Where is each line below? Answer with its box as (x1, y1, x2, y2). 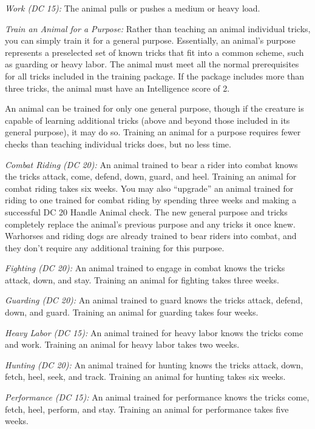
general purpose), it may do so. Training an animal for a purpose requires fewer (5, 126, 301, 138)
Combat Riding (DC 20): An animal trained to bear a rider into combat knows (5, 158, 298, 171)
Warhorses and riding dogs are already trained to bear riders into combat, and (5, 229, 297, 242)
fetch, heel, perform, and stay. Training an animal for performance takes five (5, 402, 289, 415)
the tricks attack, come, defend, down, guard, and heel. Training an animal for (5, 170, 297, 183)
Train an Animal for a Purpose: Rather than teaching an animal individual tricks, (5, 22, 311, 35)
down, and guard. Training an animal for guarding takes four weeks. (5, 306, 259, 319)
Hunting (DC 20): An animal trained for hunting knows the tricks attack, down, (5, 358, 303, 371)
